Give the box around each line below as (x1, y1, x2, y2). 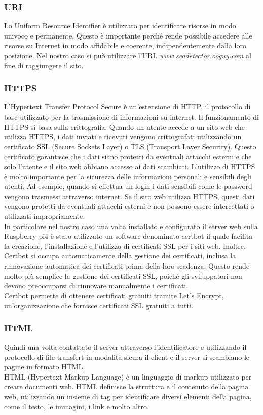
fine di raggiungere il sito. (4, 60, 84, 70)
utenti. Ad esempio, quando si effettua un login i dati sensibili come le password (4, 181, 252, 192)
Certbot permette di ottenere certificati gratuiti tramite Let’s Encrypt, (4, 290, 224, 300)
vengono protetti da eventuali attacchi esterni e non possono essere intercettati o (4, 201, 254, 211)
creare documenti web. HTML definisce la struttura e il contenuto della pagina (4, 381, 249, 392)
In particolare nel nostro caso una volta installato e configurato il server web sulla (4, 220, 258, 231)
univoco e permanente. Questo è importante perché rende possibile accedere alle (4, 30, 252, 41)
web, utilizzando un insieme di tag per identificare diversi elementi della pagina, (4, 391, 252, 402)
